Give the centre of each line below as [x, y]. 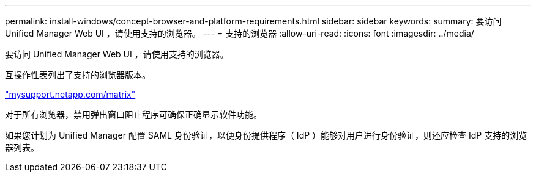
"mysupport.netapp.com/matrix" [70, 94]
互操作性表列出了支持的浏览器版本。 [78, 75]
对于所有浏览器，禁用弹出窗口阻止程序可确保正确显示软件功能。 [133, 114]
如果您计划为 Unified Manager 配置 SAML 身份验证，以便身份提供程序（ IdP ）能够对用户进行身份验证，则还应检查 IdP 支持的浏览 [266, 135]
